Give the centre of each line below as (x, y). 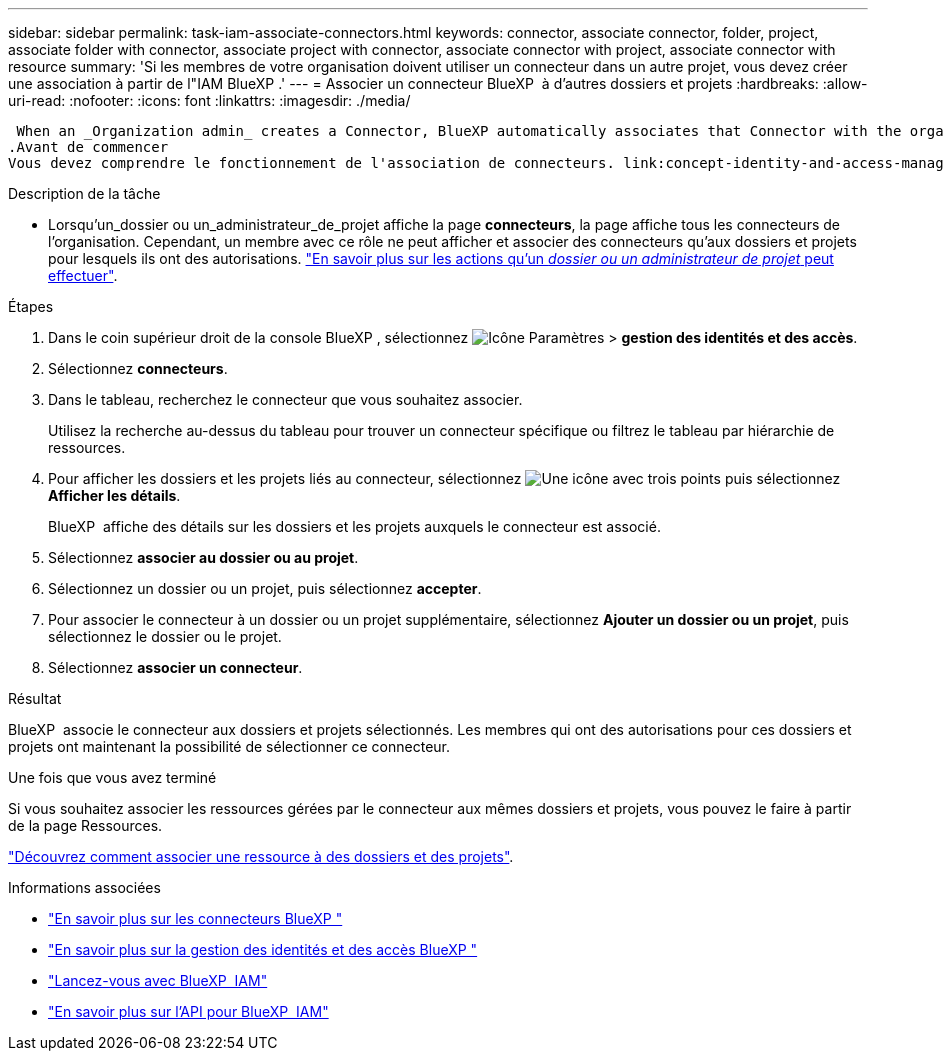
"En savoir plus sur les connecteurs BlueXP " (195, 918)
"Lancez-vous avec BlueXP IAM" (158, 980)
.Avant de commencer (88, 147)
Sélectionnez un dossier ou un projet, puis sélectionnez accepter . (265, 588)
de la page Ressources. (85, 825)
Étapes (31, 306)
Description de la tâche (84, 193)
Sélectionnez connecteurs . (138, 368)
